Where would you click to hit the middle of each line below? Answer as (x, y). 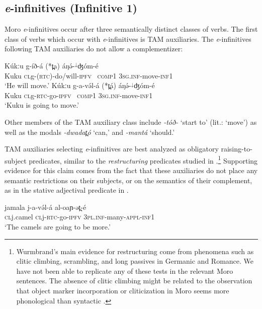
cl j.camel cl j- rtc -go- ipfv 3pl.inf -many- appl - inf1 (80, 217)
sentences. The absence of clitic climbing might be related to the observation (134, 281)
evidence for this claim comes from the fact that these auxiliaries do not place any (131, 170)
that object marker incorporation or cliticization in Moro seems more (123, 290)
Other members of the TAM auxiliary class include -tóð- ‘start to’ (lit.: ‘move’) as (131, 122)
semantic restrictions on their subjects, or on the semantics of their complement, (128, 180)
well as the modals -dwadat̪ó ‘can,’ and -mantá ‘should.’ (90, 132)
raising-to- (237, 149)
